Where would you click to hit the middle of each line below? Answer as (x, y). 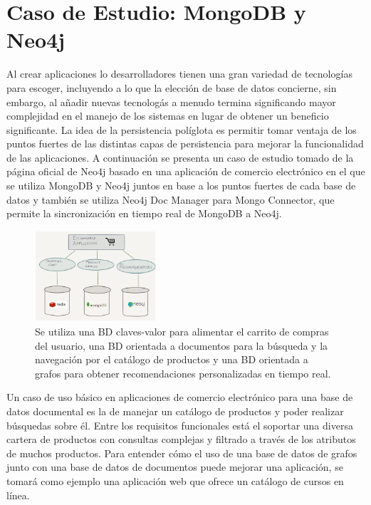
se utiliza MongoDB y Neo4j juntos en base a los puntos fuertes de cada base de (181, 186)
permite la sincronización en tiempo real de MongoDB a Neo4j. (144, 213)
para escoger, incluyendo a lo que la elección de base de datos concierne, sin (172, 87)
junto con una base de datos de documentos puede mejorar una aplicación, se (175, 467)
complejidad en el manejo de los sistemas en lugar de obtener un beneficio (168, 116)
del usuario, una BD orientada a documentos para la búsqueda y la (182, 345)
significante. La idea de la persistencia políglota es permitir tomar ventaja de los (182, 129)
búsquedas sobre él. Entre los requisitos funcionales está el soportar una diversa (180, 425)
